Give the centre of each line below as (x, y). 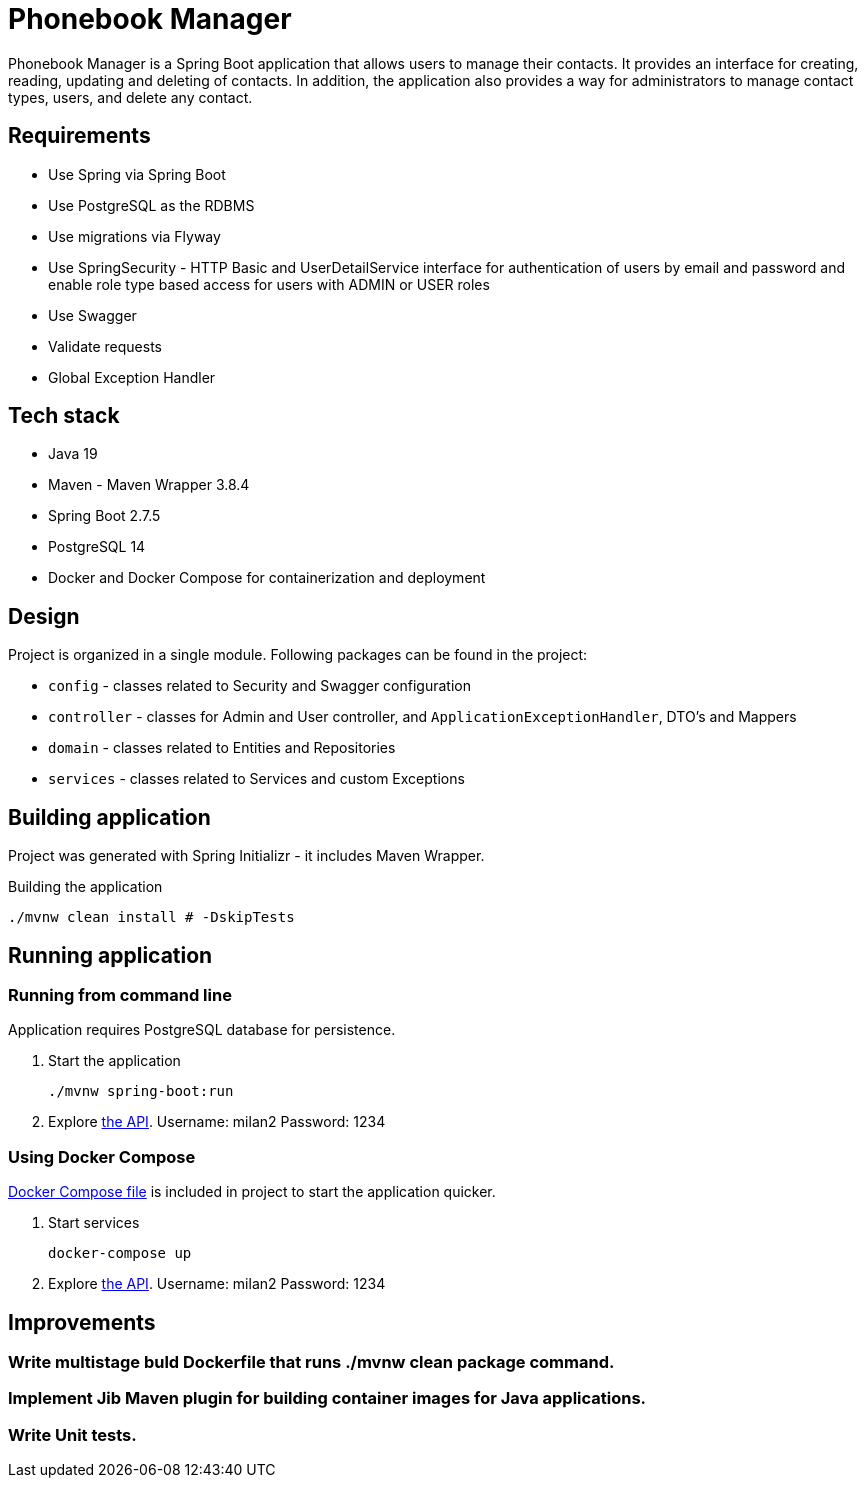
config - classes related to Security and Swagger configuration (259, 686)
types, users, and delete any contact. (130, 97)
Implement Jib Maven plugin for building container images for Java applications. (327, 1398)
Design (44, 616)
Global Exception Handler (132, 377)
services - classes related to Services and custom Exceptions (256, 779)
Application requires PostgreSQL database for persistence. (202, 1030)
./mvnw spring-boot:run (141, 1091)
